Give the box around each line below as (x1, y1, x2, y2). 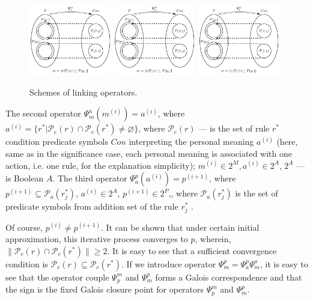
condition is (5, 257, 48, 270)
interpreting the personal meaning (129, 135, 254, 148)
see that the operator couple (5, 270, 109, 283)
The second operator (5, 107, 81, 120)
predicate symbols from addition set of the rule (5, 200, 178, 213)
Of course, (5, 220, 43, 233)
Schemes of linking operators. (29, 85, 138, 98)
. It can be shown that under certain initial (100, 220, 260, 233)
